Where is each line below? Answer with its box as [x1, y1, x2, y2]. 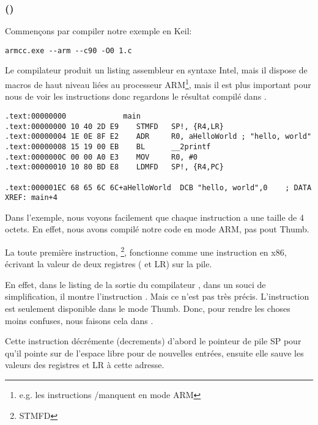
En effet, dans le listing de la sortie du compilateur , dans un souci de [5, 278, 266, 290]
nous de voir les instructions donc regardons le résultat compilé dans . [5, 90, 267, 103]
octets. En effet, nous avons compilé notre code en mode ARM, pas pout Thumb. [5, 223, 309, 235]
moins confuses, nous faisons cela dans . [5, 314, 153, 327]
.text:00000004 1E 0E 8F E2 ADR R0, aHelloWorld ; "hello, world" [5, 132, 312, 141]
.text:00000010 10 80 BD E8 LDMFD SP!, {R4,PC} [5, 163, 224, 172]
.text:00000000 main [5, 111, 141, 120]
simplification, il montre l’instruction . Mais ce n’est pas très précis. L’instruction [5, 290, 309, 303]
